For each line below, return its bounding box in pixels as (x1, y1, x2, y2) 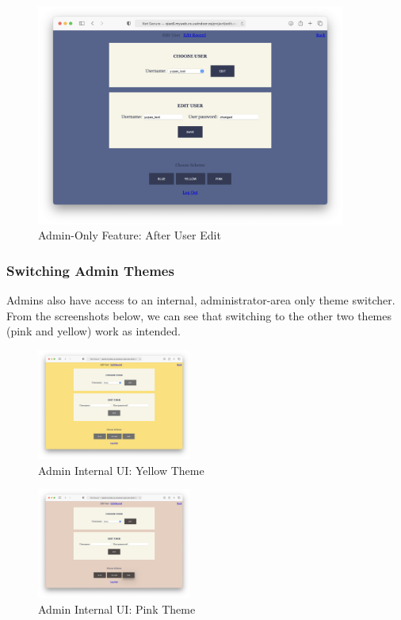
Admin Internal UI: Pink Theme (38, 600, 196, 617)
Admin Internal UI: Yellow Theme (38, 461, 204, 478)
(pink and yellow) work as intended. (6, 323, 181, 339)
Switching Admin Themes (6, 260, 174, 280)
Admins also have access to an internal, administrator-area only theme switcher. (6, 291, 395, 308)
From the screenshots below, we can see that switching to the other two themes (6, 307, 392, 323)
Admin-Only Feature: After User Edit (38, 227, 221, 243)
